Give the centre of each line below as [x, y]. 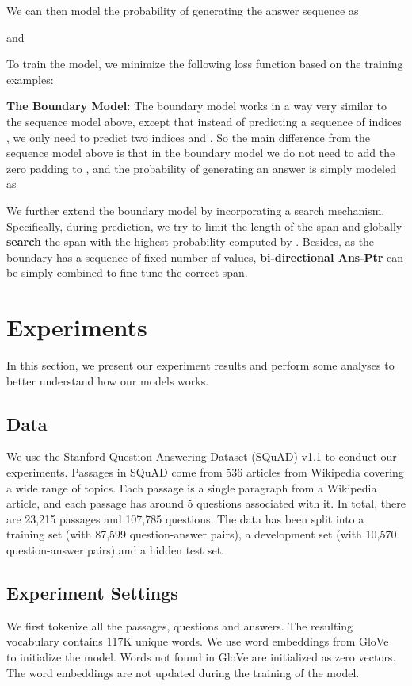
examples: [30, 79]
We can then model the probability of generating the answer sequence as [183, 10]
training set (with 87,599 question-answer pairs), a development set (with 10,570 [202, 534]
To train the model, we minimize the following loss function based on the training [205, 64]
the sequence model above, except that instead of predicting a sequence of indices [204, 121]
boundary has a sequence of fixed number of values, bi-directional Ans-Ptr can [205, 257]
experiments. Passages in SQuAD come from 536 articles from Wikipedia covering [205, 472]
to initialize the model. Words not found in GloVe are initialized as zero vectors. [201, 656]
